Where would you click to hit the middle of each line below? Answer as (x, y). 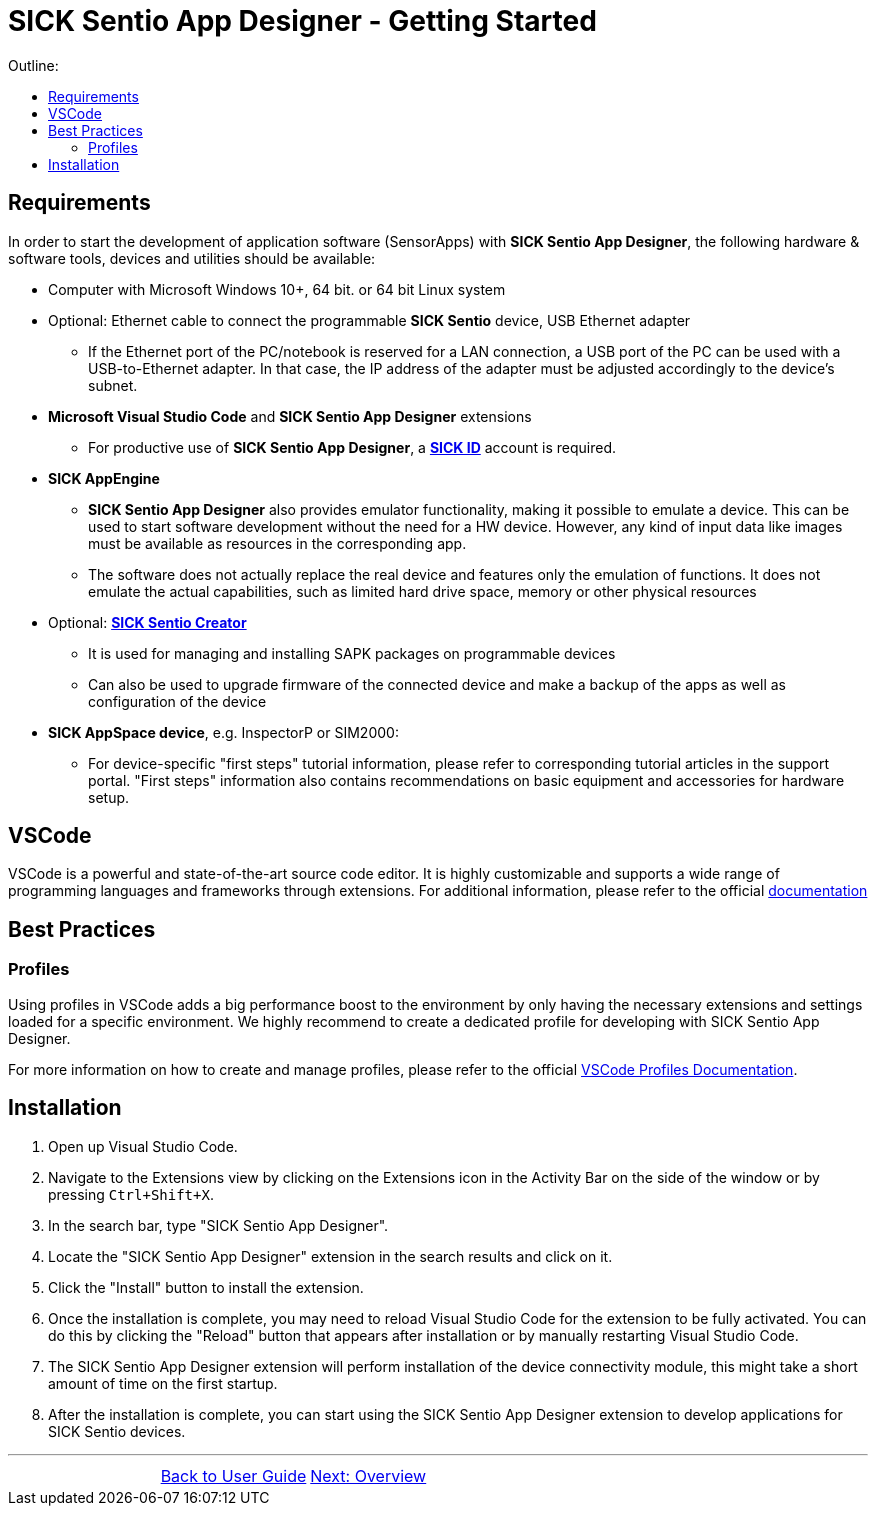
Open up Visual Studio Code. (143, 1146)
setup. (109, 797)
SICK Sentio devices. (117, 1431)
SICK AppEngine (104, 478)
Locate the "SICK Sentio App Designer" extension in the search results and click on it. (330, 1256)
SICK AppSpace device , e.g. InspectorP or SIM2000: (223, 732)
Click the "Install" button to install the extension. (206, 1287)
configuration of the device (177, 701)
